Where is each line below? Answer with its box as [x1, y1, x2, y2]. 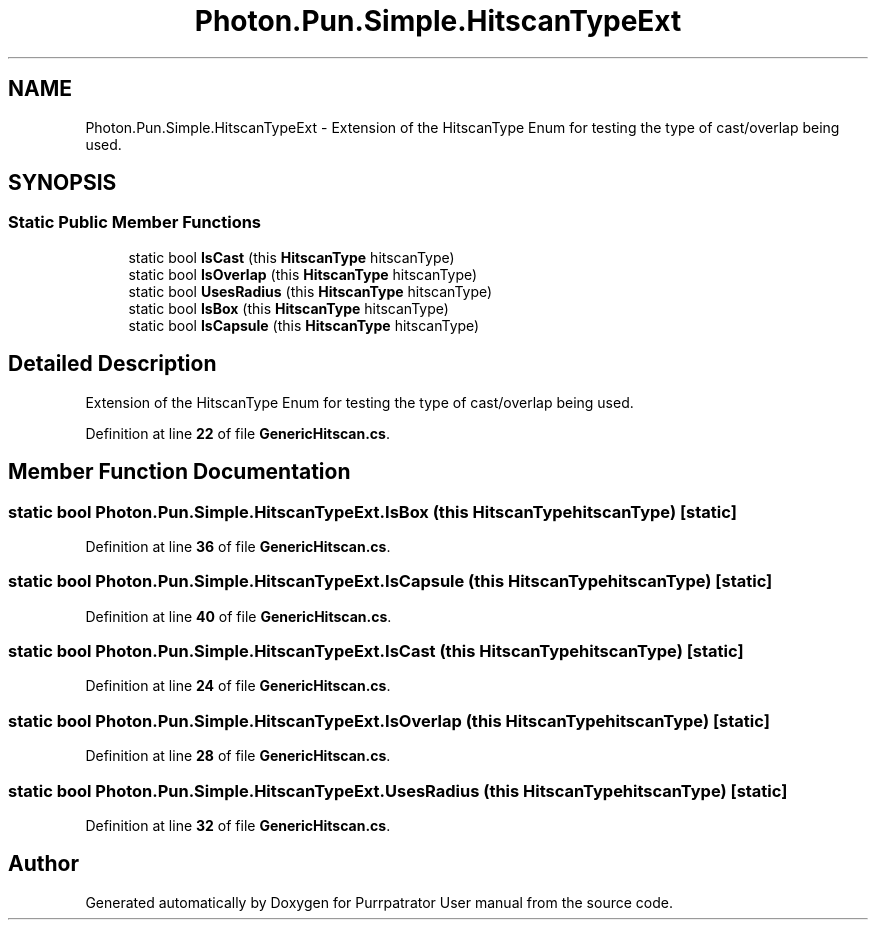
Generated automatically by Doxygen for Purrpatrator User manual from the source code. [85, 893, 673, 911]
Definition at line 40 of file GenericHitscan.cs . [85, 607, 392, 625]
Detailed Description [8, 351, 217, 377]
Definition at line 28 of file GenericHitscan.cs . [85, 747, 391, 765]
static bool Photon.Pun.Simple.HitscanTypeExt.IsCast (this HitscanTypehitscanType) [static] [8, 641, 744, 661]
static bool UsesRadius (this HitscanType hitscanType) [128, 282, 493, 300]
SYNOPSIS [8, 170, 117, 196]
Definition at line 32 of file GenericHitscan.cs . [85, 816, 391, 834]
